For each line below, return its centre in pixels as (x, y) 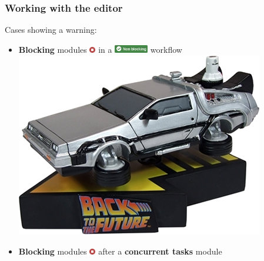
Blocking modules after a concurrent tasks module (120, 251)
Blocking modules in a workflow (100, 49)
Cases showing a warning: (51, 30)
